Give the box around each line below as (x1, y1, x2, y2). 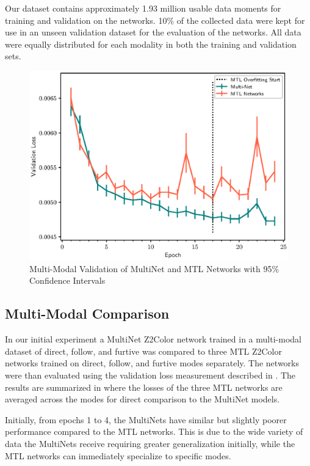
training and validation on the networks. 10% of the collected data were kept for (5, 13, 305, 26)
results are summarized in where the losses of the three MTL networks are (5, 380, 283, 393)
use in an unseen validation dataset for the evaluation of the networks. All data (5, 26, 301, 39)
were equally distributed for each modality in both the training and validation (5, 37, 297, 50)
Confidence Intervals (29, 274, 106, 287)
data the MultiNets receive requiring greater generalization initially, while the (5, 437, 295, 449)
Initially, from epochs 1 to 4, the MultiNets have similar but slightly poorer (5, 413, 287, 426)
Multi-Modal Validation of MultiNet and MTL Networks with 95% (29, 262, 279, 275)
